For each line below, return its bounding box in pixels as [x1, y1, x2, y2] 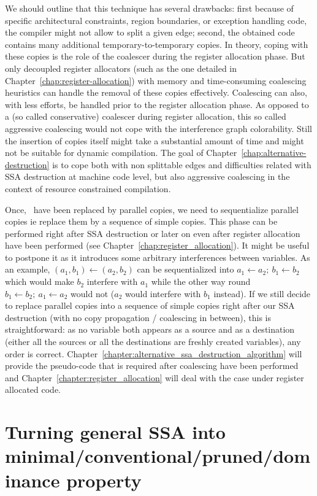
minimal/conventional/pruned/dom [5, 443, 310, 468]
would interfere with [124, 287, 201, 300]
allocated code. [5, 383, 61, 396]
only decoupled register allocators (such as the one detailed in [5, 61, 237, 74]
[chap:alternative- [241, 146, 307, 159]
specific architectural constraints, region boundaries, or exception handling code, [5, 14, 307, 26]
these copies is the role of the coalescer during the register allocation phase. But [5, 50, 305, 63]
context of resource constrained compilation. [5, 182, 171, 195]
